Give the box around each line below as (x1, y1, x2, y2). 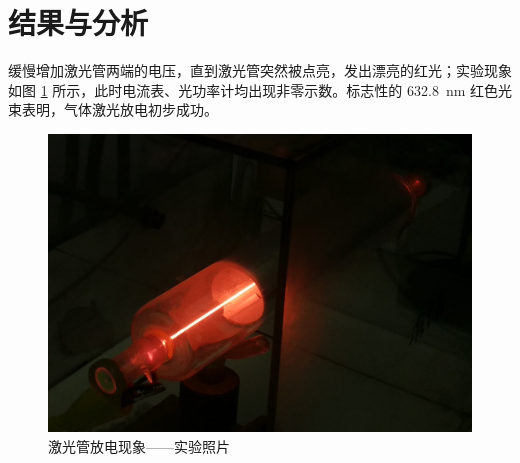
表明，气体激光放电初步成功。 (21, 99, 218, 120)
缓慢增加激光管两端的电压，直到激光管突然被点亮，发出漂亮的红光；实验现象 (8, 60, 512, 81)
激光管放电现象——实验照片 (48, 435, 230, 456)
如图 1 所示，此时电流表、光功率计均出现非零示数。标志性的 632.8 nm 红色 (8, 79, 498, 100)
